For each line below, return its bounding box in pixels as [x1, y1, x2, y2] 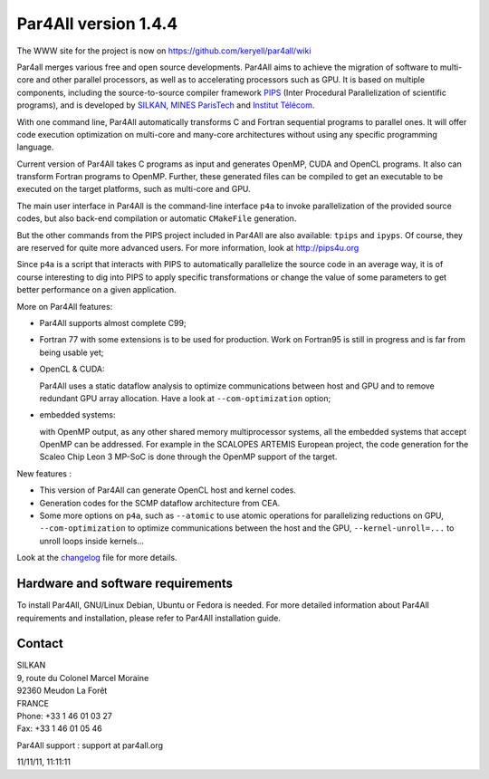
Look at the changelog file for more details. [16, 553, 177, 563]
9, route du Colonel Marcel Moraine [16, 672, 149, 683]
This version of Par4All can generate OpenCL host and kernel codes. [39, 485, 296, 495]
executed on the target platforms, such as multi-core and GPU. [16, 184, 251, 195]
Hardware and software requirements [16, 576, 234, 591]
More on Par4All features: [16, 301, 113, 312]
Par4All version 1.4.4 [16, 14, 178, 34]
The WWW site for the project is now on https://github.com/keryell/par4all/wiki [16, 45, 312, 56]
